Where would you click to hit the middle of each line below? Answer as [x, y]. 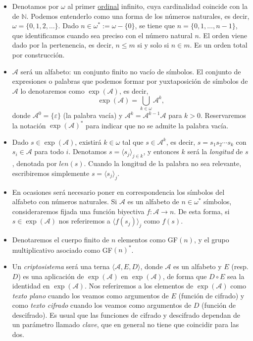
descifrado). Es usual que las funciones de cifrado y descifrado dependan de [126, 314]
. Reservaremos [223, 115]
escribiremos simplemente [51, 173]
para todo [49, 151]
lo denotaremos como [52, 90]
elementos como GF [148, 240]
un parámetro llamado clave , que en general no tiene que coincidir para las [126, 324]
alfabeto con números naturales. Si [65, 201]
